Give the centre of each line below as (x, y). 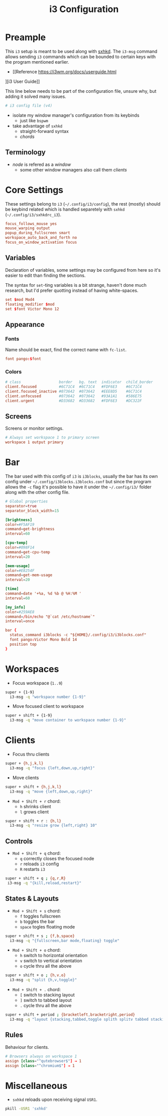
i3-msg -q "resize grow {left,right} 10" (53, 826)
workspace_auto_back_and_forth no (41, 238)
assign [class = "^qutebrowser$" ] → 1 (43, 1061)
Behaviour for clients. (27, 1047)
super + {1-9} (20, 692)
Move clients (25, 778)
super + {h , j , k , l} (24, 764)
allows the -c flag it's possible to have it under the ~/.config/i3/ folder (78, 487)
